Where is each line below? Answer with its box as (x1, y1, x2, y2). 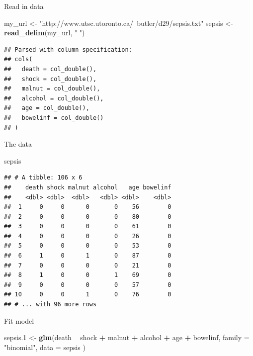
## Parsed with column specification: (4, 46, 132, 53)
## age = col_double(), (4, 104, 89, 112)
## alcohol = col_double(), (4, 94, 104, 102)
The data (4, 139, 32, 149)
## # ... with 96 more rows (4, 301, 97, 308)
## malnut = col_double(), (4, 85, 100, 92)
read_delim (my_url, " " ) (4, 27, 85, 38)
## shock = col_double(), (4, 75, 97, 83)
